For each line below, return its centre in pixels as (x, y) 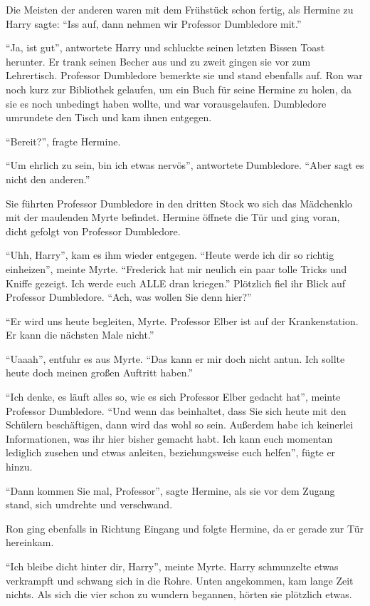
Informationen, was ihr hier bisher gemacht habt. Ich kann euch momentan (169, 438)
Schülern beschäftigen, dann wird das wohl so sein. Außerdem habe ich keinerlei (180, 425)
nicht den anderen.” (48, 179)
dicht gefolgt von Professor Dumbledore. (93, 231)
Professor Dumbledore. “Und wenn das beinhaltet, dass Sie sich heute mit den (176, 410)
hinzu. (19, 467)
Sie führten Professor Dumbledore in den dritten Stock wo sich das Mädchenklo (179, 203)
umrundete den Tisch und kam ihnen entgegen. (109, 117)
